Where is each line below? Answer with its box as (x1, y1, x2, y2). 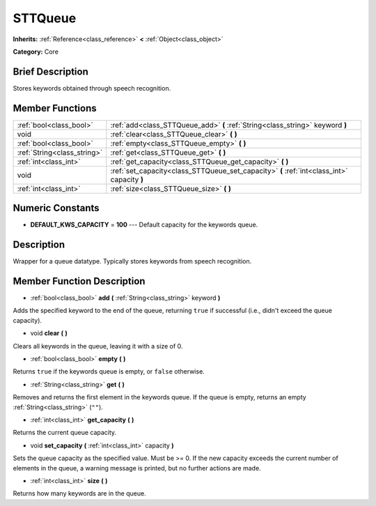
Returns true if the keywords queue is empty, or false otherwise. (13, 367, 205, 376)
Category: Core (13, 47, 59, 56)
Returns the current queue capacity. (13, 429, 117, 437)
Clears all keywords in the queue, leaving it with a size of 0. (13, 342, 183, 350)
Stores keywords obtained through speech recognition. (13, 84, 171, 92)
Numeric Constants (13, 202, 100, 214)
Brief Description (13, 66, 88, 77)
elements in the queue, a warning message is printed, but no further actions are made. (13, 463, 261, 472)
